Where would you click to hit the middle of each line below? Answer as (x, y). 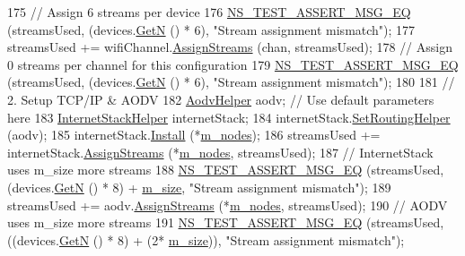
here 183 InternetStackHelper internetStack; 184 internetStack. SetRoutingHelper (229, 117)
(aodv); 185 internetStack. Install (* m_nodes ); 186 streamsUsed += (194, 135)
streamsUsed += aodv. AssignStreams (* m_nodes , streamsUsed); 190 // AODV (228, 205)
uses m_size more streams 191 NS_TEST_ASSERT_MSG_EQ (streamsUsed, (226, 222)
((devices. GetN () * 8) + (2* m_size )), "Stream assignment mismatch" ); (206, 239)
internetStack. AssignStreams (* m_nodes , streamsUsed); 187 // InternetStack (220, 152)
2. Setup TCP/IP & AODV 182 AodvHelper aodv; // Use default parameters (221, 99)
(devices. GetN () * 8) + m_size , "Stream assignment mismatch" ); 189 (199, 187)
